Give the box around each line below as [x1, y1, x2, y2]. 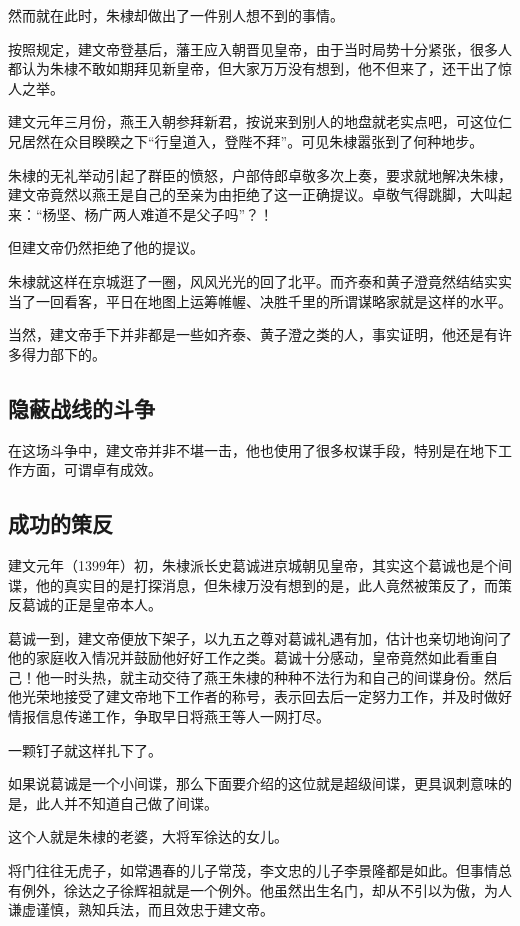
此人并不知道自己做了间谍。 [35, 792, 218, 813]
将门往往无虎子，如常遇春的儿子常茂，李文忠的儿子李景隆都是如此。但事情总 [8, 860, 512, 881]
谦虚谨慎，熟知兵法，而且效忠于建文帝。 [8, 899, 274, 920]
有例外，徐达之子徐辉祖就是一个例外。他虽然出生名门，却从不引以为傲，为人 [8, 879, 512, 900]
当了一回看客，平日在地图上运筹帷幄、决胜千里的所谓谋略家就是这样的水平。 [8, 290, 512, 311]
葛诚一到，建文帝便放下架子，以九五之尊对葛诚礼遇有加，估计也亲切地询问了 [8, 627, 512, 648]
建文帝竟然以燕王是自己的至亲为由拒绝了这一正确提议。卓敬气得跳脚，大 [8, 184, 484, 205]
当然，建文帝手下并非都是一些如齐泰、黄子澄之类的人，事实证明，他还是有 [8, 324, 498, 345]
